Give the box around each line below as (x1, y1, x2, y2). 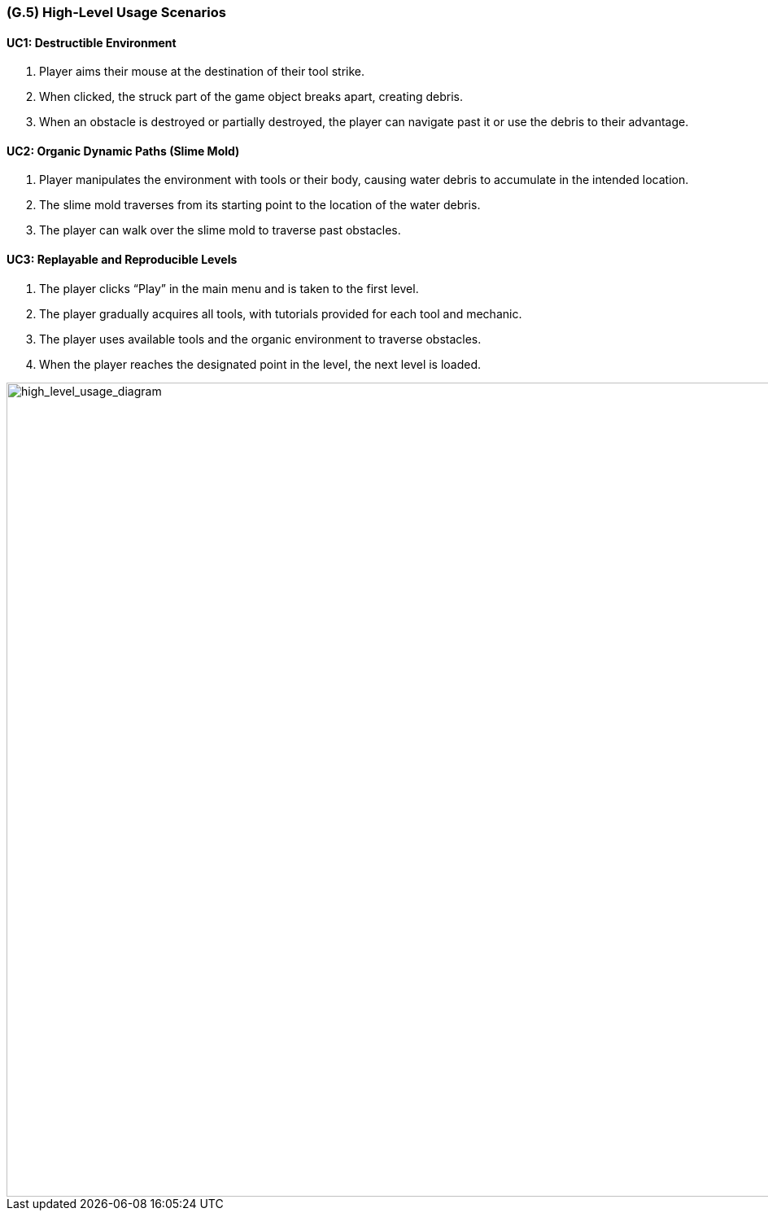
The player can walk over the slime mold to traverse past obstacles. (39, 223, 401, 238)
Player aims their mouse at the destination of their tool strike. (39, 64, 365, 79)
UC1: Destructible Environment (7, 35, 177, 50)
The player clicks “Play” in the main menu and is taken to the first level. (39, 281, 419, 295)
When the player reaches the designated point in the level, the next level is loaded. (39, 357, 482, 371)
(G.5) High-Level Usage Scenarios (7, 4, 226, 20)
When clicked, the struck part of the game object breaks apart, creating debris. (39, 90, 464, 104)
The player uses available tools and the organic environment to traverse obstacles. (39, 331, 482, 346)
